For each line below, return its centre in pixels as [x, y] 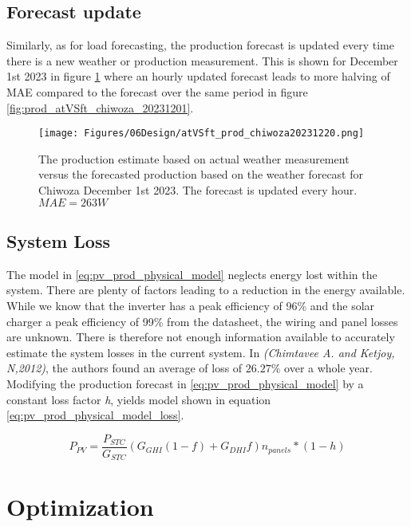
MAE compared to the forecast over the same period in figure [157, 91]
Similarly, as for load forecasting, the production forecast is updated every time [200, 45]
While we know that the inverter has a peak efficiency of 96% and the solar [191, 305]
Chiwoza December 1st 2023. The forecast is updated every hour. [198, 190]
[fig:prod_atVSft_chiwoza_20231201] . [100, 107]
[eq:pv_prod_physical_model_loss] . [95, 415]
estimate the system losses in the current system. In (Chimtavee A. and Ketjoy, [201, 352]
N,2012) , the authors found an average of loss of [124, 368]
